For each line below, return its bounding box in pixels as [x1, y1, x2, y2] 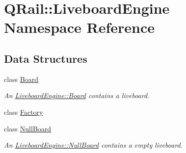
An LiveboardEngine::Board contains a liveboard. [4, 90, 150, 101]
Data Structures [4, 51, 87, 66]
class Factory [4, 106, 43, 117]
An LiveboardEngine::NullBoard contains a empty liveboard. [4, 140, 183, 150]
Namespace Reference [4, 17, 155, 37]
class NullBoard [4, 123, 52, 133]
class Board [4, 74, 38, 84]
